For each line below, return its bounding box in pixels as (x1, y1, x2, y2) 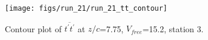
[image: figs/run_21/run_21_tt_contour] (5, 4, 168, 13)
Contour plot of (5, 22, 62, 35)
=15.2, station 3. (142, 22, 204, 35)
